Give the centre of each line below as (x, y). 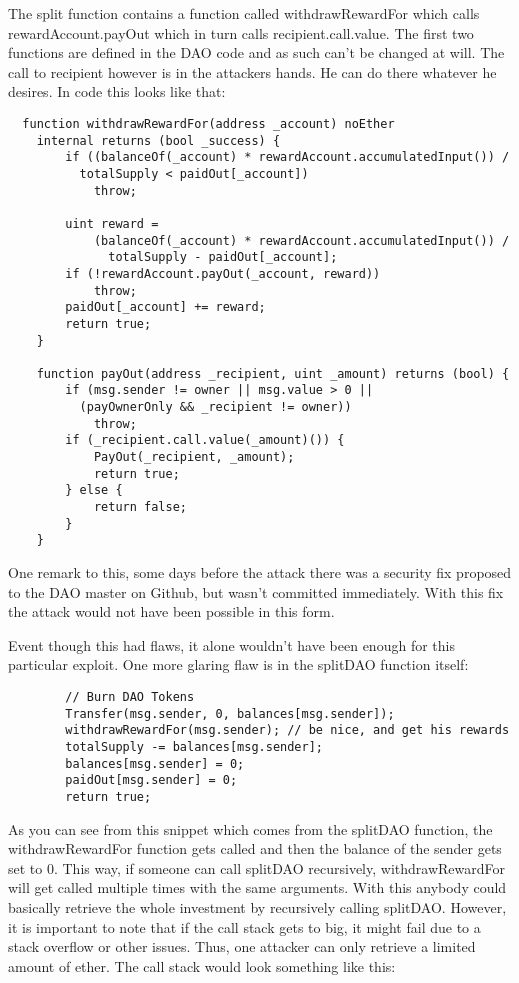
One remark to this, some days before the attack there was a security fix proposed (260, 572)
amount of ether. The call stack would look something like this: (202, 965)
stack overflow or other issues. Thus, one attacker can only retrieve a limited (242, 946)
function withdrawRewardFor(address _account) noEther (208, 123)
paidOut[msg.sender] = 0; (151, 780)
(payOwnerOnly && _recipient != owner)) (215, 407)
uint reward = (112, 223)
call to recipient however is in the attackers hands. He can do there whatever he (252, 71)
